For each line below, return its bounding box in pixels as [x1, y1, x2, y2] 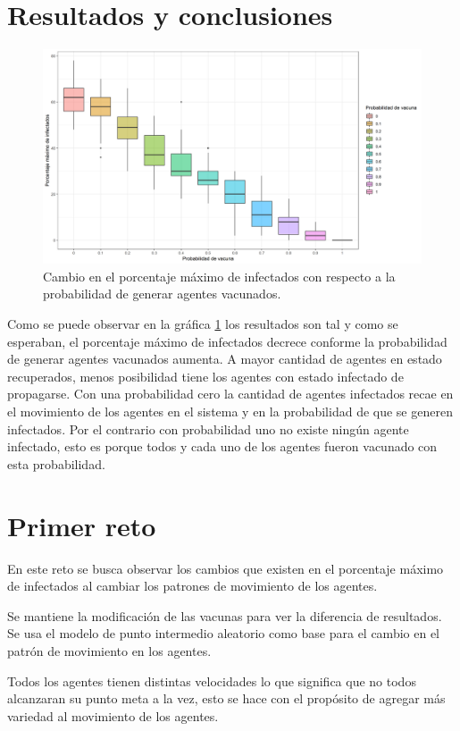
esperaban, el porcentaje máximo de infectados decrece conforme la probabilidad [7, 332, 447, 350]
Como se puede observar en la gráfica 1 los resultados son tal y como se [7, 315, 398, 333]
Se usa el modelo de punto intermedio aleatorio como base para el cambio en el [7, 624, 439, 643]
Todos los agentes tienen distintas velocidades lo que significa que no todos [7, 671, 416, 690]
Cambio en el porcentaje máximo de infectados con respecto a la [43, 266, 396, 285]
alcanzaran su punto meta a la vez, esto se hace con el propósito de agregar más [7, 689, 446, 708]
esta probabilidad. [7, 454, 105, 473]
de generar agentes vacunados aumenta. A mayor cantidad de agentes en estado [7, 349, 442, 368]
